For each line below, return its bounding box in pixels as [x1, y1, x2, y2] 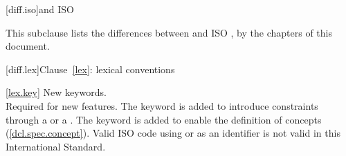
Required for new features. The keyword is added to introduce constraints [6, 98, 318, 113]
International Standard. [6, 139, 106, 153]
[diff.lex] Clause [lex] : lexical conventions [6, 61, 175, 76]
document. [6, 39, 50, 53]
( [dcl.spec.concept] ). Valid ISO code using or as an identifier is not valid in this [6, 126, 340, 140]
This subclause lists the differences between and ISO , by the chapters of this [6, 25, 332, 39]
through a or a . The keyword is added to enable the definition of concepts [6, 112, 322, 126]
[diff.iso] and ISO [6, 2, 74, 16]
